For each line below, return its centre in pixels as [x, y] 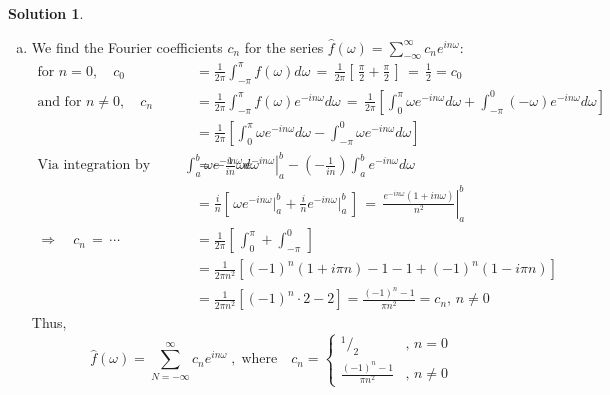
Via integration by [94, 165]
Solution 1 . [46, 13]
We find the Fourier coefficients [127, 46]
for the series [284, 46]
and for [59, 101]
